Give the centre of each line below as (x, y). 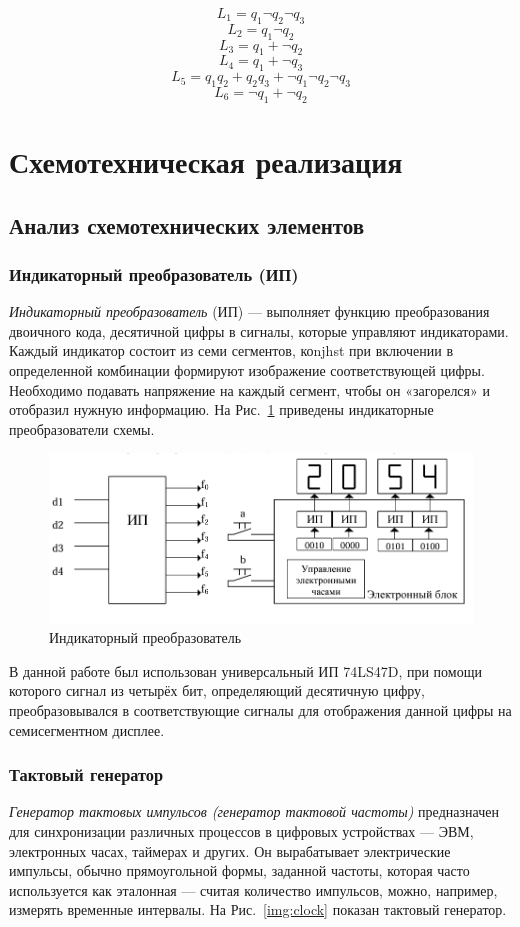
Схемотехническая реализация (206, 160)
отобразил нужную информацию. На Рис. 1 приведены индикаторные (221, 409)
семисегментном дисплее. (87, 729)
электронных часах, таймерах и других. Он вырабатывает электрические (230, 850)
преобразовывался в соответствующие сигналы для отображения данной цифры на (260, 710)
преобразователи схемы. (82, 428)
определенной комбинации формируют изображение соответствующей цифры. (247, 369)
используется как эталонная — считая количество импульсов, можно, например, (253, 889)
